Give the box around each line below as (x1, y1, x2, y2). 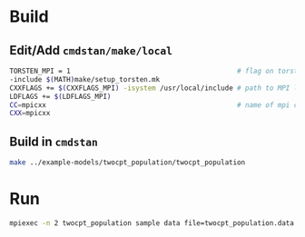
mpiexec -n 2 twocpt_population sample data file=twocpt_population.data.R (9, 218, 302, 228)
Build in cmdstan (9, 133, 98, 149)
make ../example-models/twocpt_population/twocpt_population (9, 158, 246, 167)
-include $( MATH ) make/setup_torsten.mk (9, 74, 161, 84)
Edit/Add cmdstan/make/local (9, 43, 173, 58)
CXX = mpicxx (9, 109, 51, 118)
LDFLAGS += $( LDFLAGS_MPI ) (9, 92, 112, 101)
